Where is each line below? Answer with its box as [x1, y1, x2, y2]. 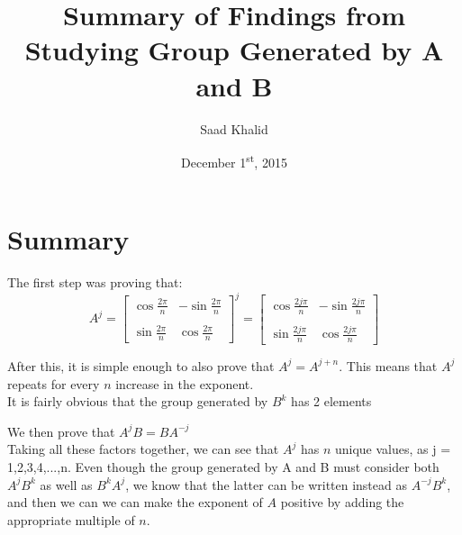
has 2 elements [291, 392, 372, 411]
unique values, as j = [334, 440, 451, 458]
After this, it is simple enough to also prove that [7, 356, 275, 375]
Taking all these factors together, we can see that [7, 440, 279, 458]
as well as [40, 475, 93, 494]
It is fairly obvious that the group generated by [7, 392, 268, 411]
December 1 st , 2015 [181, 150, 287, 171]
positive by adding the [280, 493, 404, 512]
